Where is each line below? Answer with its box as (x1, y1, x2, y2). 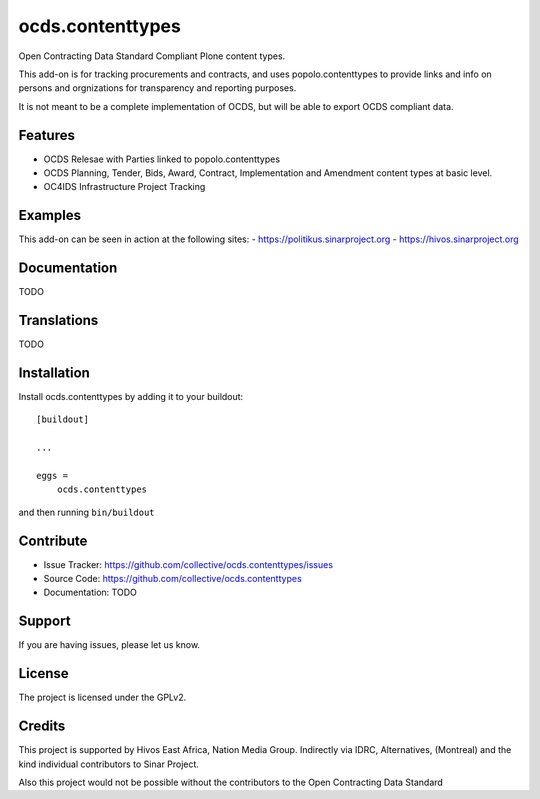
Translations (18, 312, 99, 329)
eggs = (36, 470, 69, 481)
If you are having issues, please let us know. (18, 639, 200, 651)
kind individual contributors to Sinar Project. (18, 758, 200, 770)
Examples (18, 207, 82, 224)
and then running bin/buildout (18, 506, 155, 518)
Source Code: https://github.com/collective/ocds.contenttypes (43, 573, 302, 585)
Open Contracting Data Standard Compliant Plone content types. (18, 50, 286, 62)
